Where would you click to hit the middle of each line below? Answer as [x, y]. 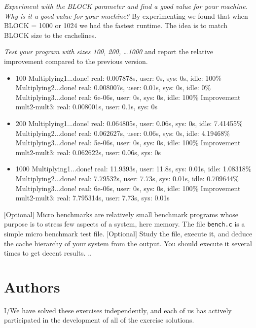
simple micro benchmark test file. [54, 233]
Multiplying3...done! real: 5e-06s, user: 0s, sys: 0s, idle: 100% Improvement [128, 143]
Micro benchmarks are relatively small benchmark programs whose [138, 214]
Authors [32, 286]
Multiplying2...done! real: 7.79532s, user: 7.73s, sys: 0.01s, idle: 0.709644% [127, 178]
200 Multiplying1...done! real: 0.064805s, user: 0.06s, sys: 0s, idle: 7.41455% [129, 123]
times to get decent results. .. [48, 253]
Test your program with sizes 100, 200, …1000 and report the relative [109, 51]
